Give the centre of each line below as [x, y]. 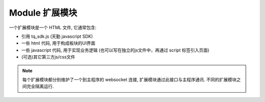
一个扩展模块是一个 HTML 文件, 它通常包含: [53, 27]
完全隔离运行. [40, 86]
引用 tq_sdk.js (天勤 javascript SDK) [57, 36]
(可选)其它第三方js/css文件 [48, 57]
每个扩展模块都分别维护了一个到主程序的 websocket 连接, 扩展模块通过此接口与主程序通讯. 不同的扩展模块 [129, 79]
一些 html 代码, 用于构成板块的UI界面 [58, 43]
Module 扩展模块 [43, 13]
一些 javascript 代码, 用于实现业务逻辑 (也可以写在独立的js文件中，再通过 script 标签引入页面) [115, 50]
